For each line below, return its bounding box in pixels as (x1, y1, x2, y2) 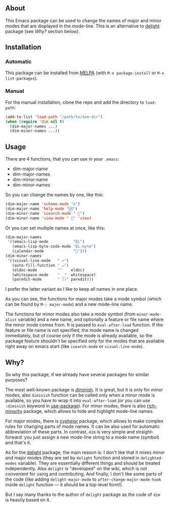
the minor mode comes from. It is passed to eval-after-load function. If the (5, 322, 163, 328)
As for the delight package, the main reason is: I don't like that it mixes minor (5, 449, 165, 455)
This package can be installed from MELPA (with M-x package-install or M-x (5, 69, 164, 75)
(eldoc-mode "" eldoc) (12, 267, 85, 272)
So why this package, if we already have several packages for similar (5, 372, 149, 378)
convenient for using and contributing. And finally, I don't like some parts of (5, 471, 163, 477)
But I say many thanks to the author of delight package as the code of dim (5, 491, 160, 498)
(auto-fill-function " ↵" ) (12, 263, 69, 268)
